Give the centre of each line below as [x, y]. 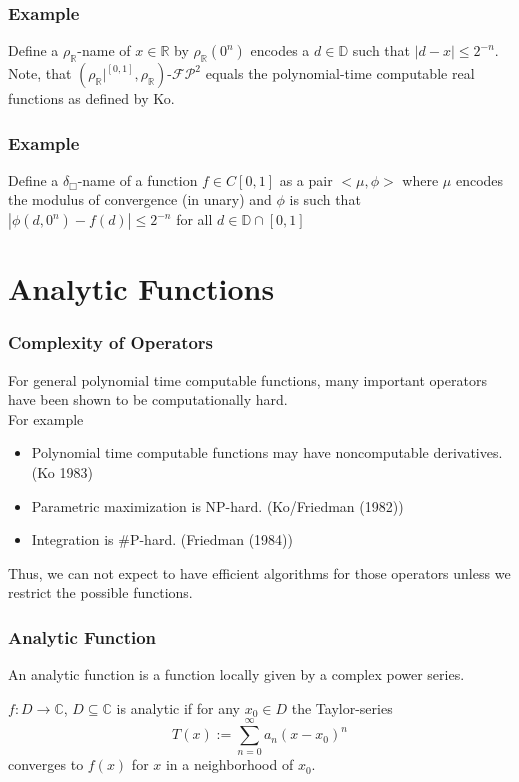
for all [194, 219]
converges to [46, 764]
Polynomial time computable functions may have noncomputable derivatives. [267, 452]
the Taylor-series [342, 707]
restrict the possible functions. [100, 592]
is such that [325, 199]
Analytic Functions [141, 288]
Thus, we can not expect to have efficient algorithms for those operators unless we [259, 572]
